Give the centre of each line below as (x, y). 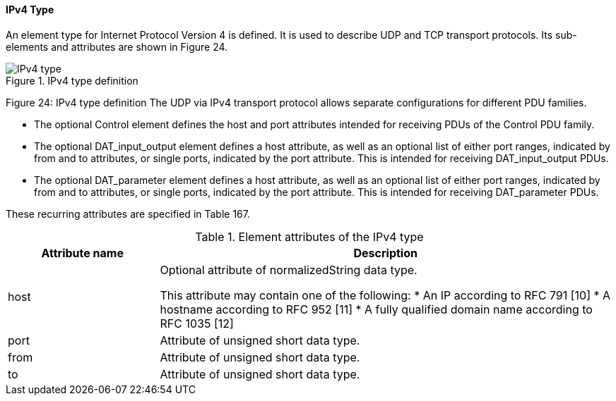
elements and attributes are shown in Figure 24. (117, 47)
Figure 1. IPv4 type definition (72, 80)
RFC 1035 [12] (197, 323)
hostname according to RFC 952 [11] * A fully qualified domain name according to (376, 309)
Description (385, 253)
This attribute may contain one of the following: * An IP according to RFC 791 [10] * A (385, 295)
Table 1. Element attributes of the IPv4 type (309, 236)
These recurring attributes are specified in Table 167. (128, 214)
